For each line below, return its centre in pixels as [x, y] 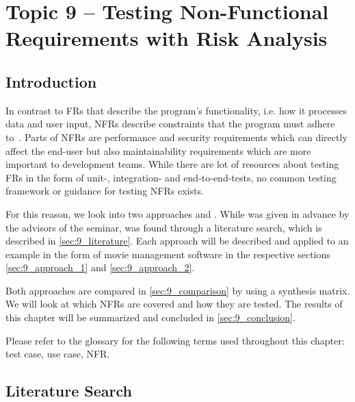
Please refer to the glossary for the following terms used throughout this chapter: [175, 340]
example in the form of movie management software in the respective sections [168, 254]
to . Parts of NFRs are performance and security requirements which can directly [176, 137]
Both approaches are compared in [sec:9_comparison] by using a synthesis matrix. [178, 290]
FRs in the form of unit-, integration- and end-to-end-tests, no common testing [171, 177]
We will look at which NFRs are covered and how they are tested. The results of [174, 304]
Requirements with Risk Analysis [167, 38]
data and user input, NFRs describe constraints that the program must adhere [170, 124]
